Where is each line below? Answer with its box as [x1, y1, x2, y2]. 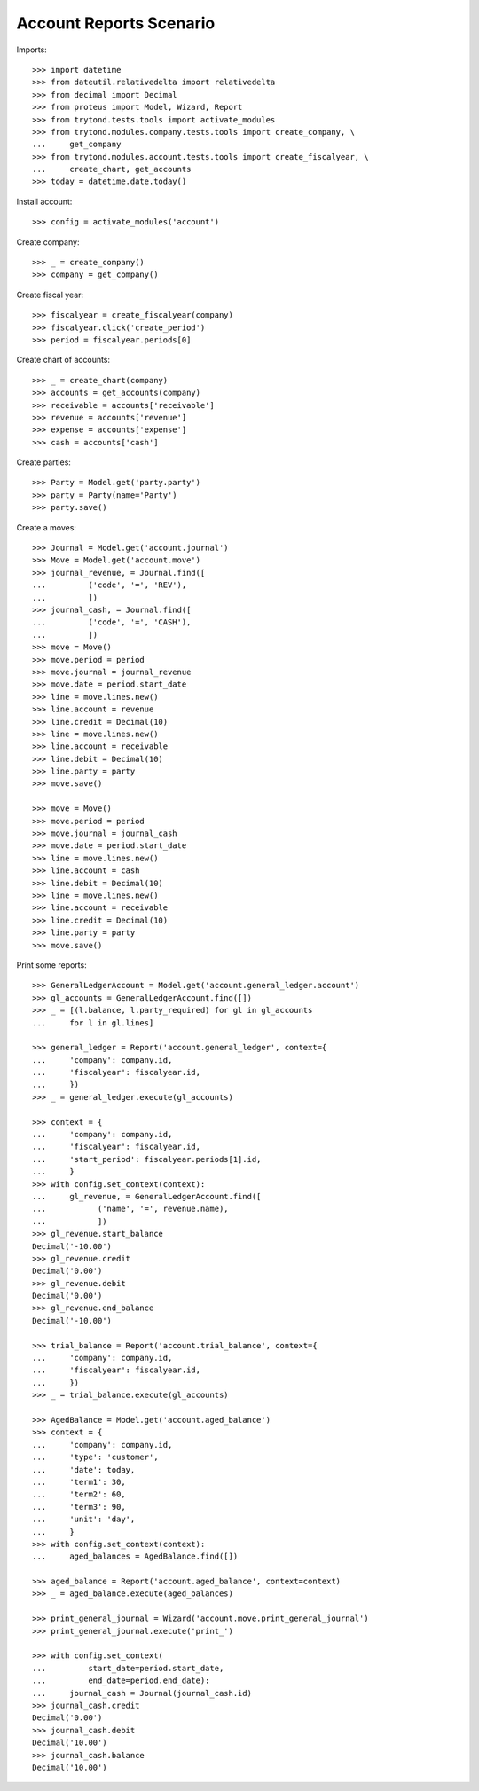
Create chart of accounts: [16, 355, 111, 365]
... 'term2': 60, [32, 1489, 126, 1499]
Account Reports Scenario [16, 13, 216, 33]
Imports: [16, 44, 48, 55]
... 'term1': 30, [32, 1477, 126, 1487]
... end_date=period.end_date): [32, 1676, 210, 1685]
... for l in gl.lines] [32, 1017, 154, 1028]
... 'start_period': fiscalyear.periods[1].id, [32, 1154, 262, 1164]
